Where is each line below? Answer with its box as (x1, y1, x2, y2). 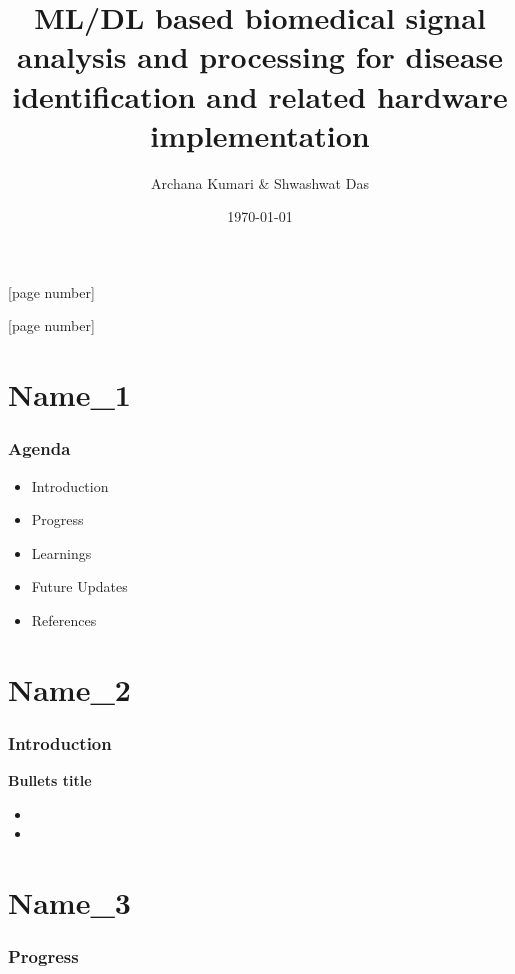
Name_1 (8, 374, 131, 415)
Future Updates (31, 576, 128, 597)
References (31, 610, 97, 631)
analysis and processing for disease (17, 36, 503, 77)
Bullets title (8, 770, 92, 791)
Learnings (31, 542, 92, 563)
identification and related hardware (12, 75, 508, 116)
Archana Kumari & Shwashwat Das (151, 172, 369, 193)
